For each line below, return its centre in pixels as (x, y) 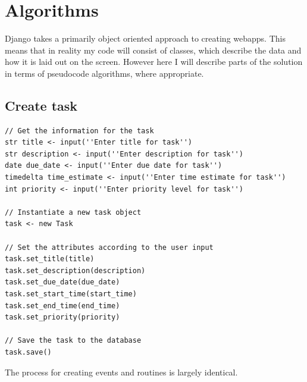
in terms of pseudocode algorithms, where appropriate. (104, 73)
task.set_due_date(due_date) (62, 282)
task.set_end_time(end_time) (62, 306)
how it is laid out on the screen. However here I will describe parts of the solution (154, 62)
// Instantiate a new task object (73, 212)
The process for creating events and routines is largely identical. (121, 372)
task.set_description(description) (75, 270)
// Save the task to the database (73, 341)
